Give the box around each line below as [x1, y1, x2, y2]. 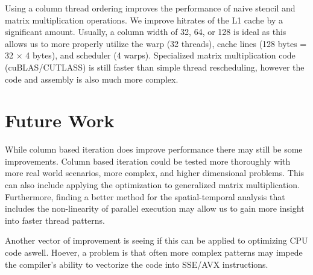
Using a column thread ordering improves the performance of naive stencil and [5, 2, 296, 14]
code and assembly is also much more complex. [5, 72, 179, 85]
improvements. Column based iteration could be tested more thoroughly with [5, 154, 291, 167]
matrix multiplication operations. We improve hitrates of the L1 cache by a [5, 13, 283, 26]
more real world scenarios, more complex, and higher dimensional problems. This [5, 166, 305, 179]
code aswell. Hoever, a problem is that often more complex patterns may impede [5, 246, 303, 259]
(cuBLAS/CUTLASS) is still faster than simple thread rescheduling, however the [5, 60, 305, 73]
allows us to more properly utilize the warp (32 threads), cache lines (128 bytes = [5, 37, 307, 49]
